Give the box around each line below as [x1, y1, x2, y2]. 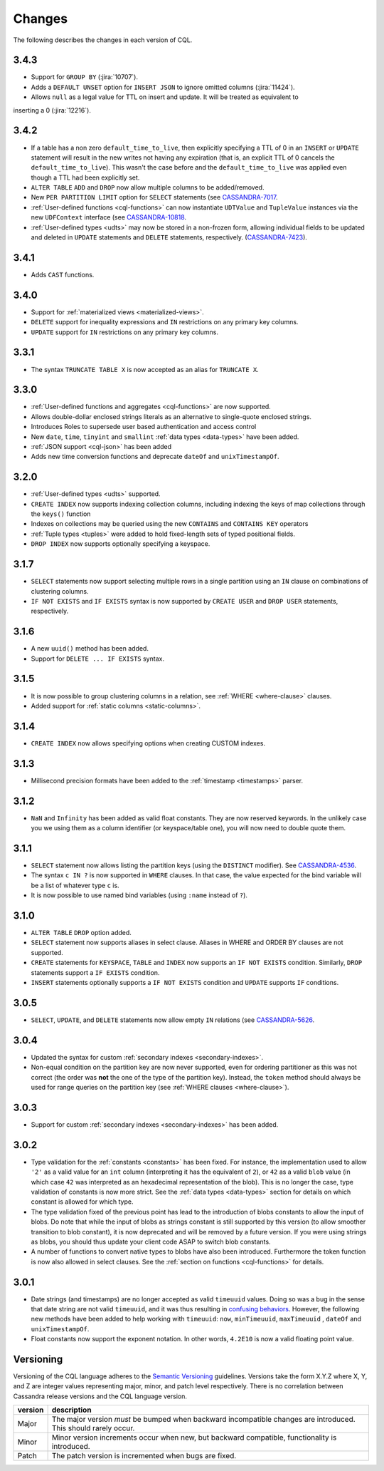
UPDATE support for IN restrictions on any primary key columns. [31, 328, 219, 336]
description [51, 1405, 92, 1415]
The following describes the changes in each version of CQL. [13, 36, 193, 44]
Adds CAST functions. [31, 270, 95, 279]
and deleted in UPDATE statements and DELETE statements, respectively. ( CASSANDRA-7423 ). [31, 233, 307, 242]
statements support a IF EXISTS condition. [31, 968, 160, 976]
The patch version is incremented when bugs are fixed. [51, 1451, 237, 1461]
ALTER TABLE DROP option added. [31, 929, 132, 937]
